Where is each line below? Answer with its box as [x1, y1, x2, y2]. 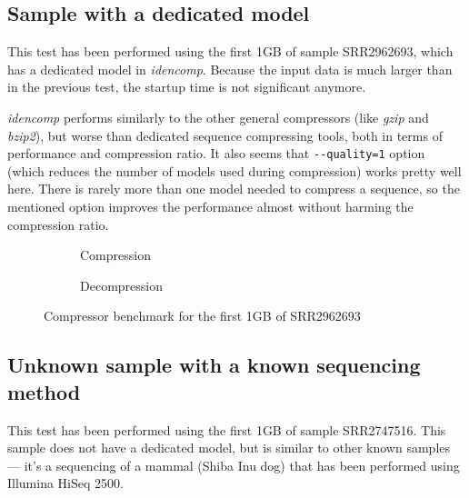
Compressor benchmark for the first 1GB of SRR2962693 [44, 306, 361, 325]
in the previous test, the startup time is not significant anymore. [7, 77, 366, 96]
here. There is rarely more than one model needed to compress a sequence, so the [7, 179, 460, 198]
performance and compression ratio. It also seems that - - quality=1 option [7, 144, 425, 163]
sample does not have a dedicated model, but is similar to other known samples [7, 438, 451, 457]
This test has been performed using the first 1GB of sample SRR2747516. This [7, 420, 446, 439]
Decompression [80, 275, 163, 294]
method [7, 377, 81, 405]
